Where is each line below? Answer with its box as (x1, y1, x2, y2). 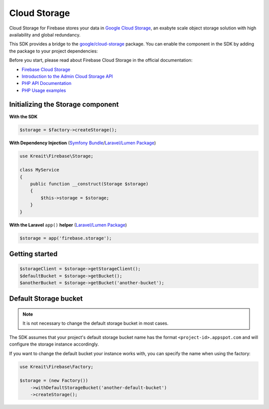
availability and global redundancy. (9, 31, 81, 37)
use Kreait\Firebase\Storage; (19, 153, 94, 159)
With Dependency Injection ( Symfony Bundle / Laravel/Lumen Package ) (9, 140, 156, 146)
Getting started (9, 250, 58, 258)
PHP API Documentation (21, 80, 72, 86)
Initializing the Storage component (9, 100, 119, 109)
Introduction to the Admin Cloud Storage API (21, 73, 113, 79)
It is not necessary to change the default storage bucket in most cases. (22, 320, 169, 327)
